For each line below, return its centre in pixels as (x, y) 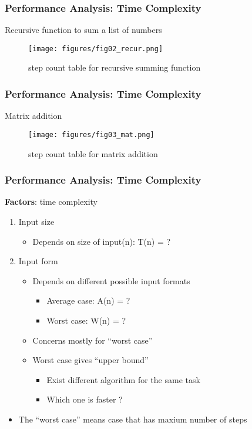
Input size (36, 221)
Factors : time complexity (51, 202)
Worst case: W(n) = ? (86, 320)
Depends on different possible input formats (111, 280)
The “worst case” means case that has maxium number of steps (133, 419)
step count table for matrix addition (93, 153)
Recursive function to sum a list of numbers (83, 30)
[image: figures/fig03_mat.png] (91, 134)
